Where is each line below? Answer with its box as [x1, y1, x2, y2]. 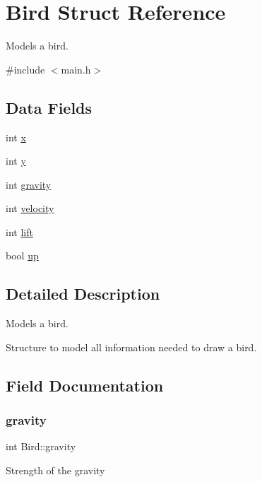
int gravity [6, 177, 52, 192]
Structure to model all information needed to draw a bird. [6, 339, 257, 354]
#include [6, 61, 45, 76]
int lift [6, 224, 33, 239]
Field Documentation [6, 374, 164, 396]
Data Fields [6, 96, 93, 118]
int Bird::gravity [6, 439, 76, 454]
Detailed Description [6, 283, 160, 305]
